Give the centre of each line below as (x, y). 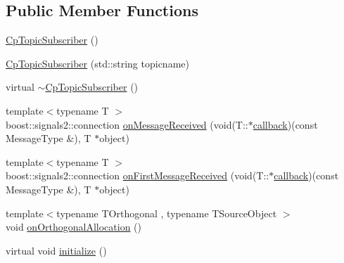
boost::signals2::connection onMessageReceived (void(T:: (127, 124)
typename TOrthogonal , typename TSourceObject (167, 213)
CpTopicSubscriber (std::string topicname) (97, 63)
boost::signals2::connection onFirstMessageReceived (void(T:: (138, 175)
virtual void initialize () (56, 250)
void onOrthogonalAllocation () (74, 227)
